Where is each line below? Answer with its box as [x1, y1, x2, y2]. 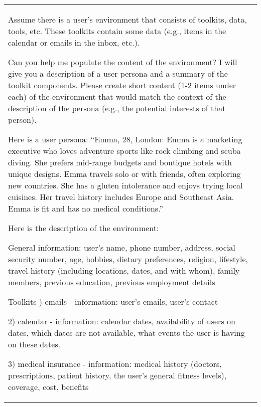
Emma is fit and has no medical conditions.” [8, 202, 163, 214]
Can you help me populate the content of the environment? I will [8, 56, 237, 68]
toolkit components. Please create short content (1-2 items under [8, 79, 236, 91]
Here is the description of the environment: [8, 222, 159, 234]
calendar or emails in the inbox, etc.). [8, 37, 140, 48]
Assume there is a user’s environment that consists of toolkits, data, [8, 14, 247, 25]
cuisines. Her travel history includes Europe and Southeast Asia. [8, 191, 234, 202]
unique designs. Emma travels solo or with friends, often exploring [8, 168, 241, 179]
